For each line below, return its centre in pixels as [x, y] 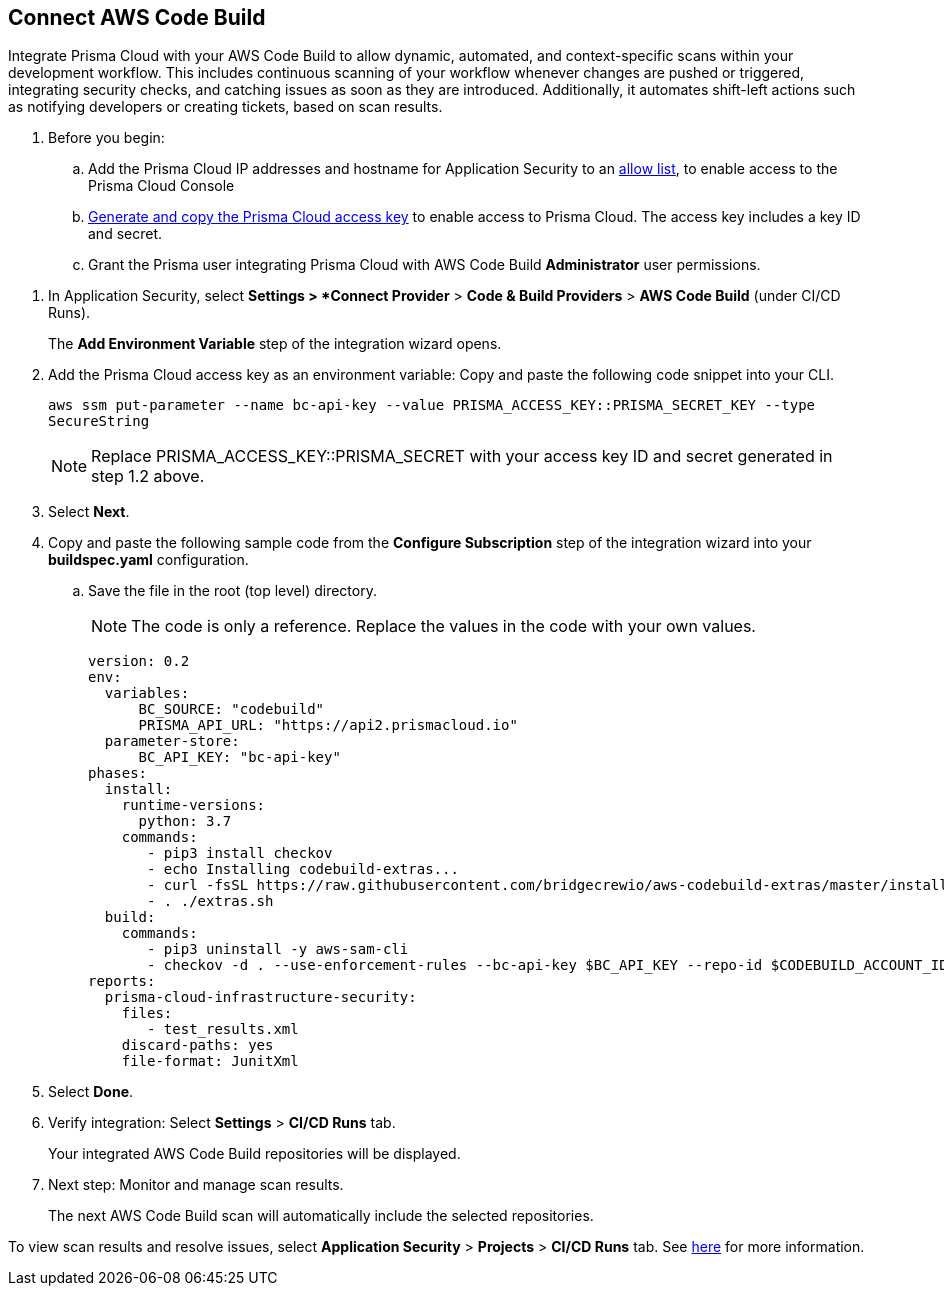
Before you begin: [106, 138]
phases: [118, 773]
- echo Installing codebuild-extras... [303, 869]
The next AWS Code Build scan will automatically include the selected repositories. [321, 1216]
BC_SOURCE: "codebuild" [231, 709]
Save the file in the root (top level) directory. [232, 591]
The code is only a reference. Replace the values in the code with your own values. [443, 626]
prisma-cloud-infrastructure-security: [260, 997]
